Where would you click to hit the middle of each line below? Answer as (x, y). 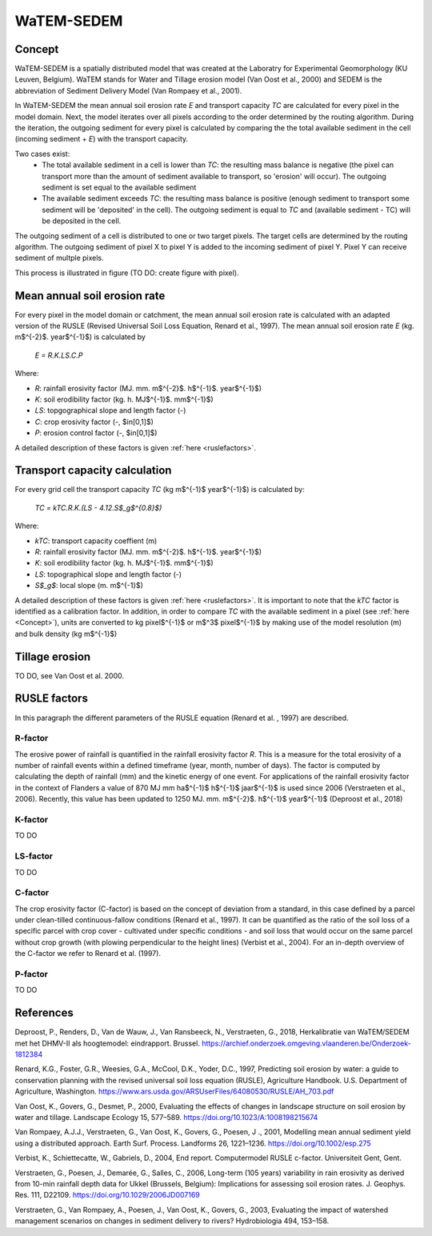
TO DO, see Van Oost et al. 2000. (69, 675)
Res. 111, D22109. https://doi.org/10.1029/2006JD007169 (107, 1195)
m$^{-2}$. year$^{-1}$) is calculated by (80, 337)
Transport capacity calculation (93, 471)
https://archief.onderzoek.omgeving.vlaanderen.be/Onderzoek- (306, 1043)
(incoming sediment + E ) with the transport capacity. (102, 139)
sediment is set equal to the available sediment (119, 187)
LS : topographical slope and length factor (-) (108, 574)
